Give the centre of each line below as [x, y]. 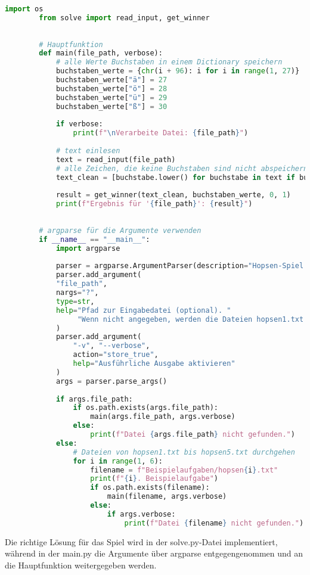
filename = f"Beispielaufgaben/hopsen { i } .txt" [184, 470]
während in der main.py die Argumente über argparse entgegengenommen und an [154, 553]
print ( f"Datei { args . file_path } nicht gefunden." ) [193, 434]
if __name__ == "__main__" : [94, 239]
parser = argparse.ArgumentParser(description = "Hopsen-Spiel [180, 266]
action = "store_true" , [116, 355]
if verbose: [79, 124]
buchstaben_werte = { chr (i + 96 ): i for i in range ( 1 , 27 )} [178, 71]
